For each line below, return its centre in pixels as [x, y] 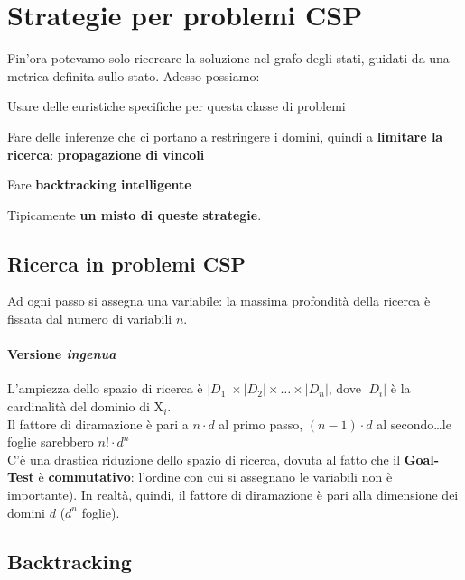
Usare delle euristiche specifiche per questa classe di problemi [177, 106]
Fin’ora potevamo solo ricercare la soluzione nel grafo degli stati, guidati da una [228, 58]
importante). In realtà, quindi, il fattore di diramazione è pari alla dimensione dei [233, 495]
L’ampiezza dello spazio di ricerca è [105, 388]
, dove [344, 388]
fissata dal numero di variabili [90, 319]
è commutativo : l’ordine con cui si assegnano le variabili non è [215, 477]
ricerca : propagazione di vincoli [106, 154]
